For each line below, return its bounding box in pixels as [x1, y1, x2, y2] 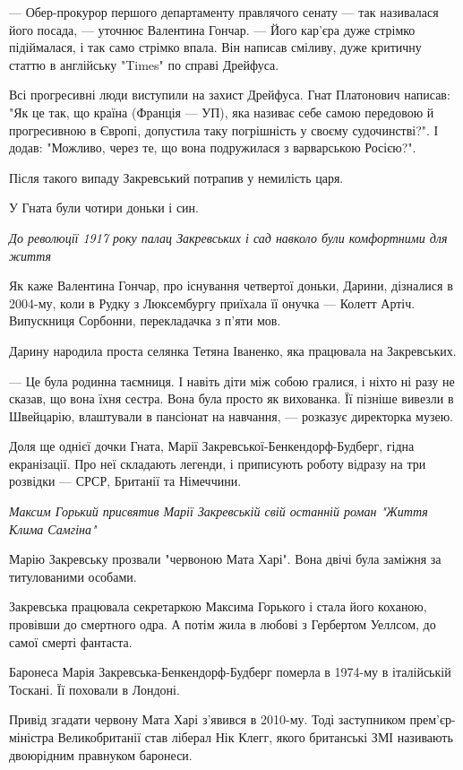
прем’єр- [409, 710, 456, 729]
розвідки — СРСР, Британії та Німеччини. [9, 472, 242, 490]
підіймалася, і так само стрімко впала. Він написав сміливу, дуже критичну [9, 38, 422, 56]
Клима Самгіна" [9, 519, 97, 538]
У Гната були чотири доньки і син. [9, 198, 199, 217]
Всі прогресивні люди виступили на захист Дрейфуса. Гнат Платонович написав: [9, 85, 450, 104]
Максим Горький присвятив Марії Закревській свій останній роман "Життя [9, 502, 428, 521]
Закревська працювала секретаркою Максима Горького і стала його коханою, [9, 597, 427, 616]
